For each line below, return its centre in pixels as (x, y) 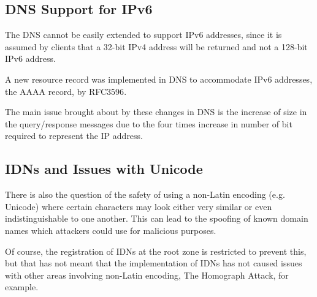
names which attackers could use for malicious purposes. (111, 230)
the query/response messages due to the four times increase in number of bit (149, 123)
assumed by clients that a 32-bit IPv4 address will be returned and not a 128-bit (156, 46)
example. (22, 287)
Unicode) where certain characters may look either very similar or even (139, 206)
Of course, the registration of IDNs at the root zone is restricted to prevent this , (156, 251)
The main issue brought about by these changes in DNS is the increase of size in (156, 112)
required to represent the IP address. (74, 136)
